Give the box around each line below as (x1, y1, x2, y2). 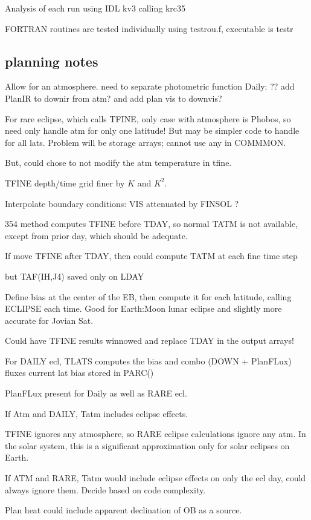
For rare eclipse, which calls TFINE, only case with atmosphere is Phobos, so (5, 112, 291, 125)
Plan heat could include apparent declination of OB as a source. (5, 504, 242, 516)
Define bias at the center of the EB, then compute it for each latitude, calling (5, 290, 292, 303)
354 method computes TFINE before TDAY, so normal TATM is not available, (5, 217, 298, 230)
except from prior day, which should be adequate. (5, 229, 188, 242)
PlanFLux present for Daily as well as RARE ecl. (5, 387, 187, 400)
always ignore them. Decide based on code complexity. (5, 483, 206, 496)
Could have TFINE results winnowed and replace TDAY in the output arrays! (5, 334, 294, 347)
